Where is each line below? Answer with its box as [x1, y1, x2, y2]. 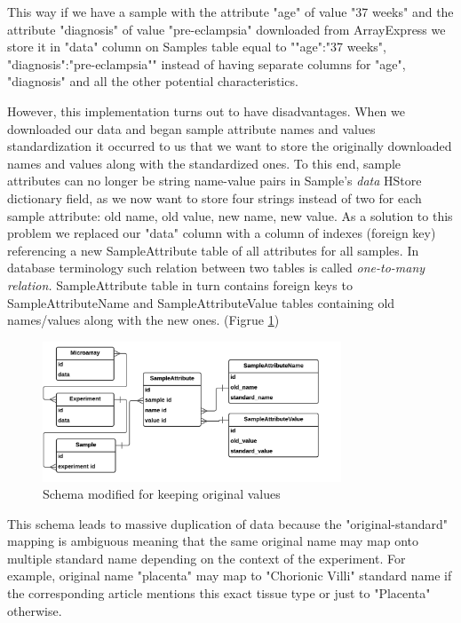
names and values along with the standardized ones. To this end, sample [7, 154, 401, 172]
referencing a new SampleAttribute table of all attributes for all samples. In [7, 241, 419, 259]
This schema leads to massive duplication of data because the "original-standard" [7, 514, 449, 532]
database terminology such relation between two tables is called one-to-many [7, 258, 425, 277]
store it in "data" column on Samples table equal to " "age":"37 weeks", [7, 37, 386, 56]
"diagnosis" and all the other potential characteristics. [7, 72, 298, 91]
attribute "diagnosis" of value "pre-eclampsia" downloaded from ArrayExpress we [7, 20, 446, 38]
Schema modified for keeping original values [43, 485, 281, 503]
